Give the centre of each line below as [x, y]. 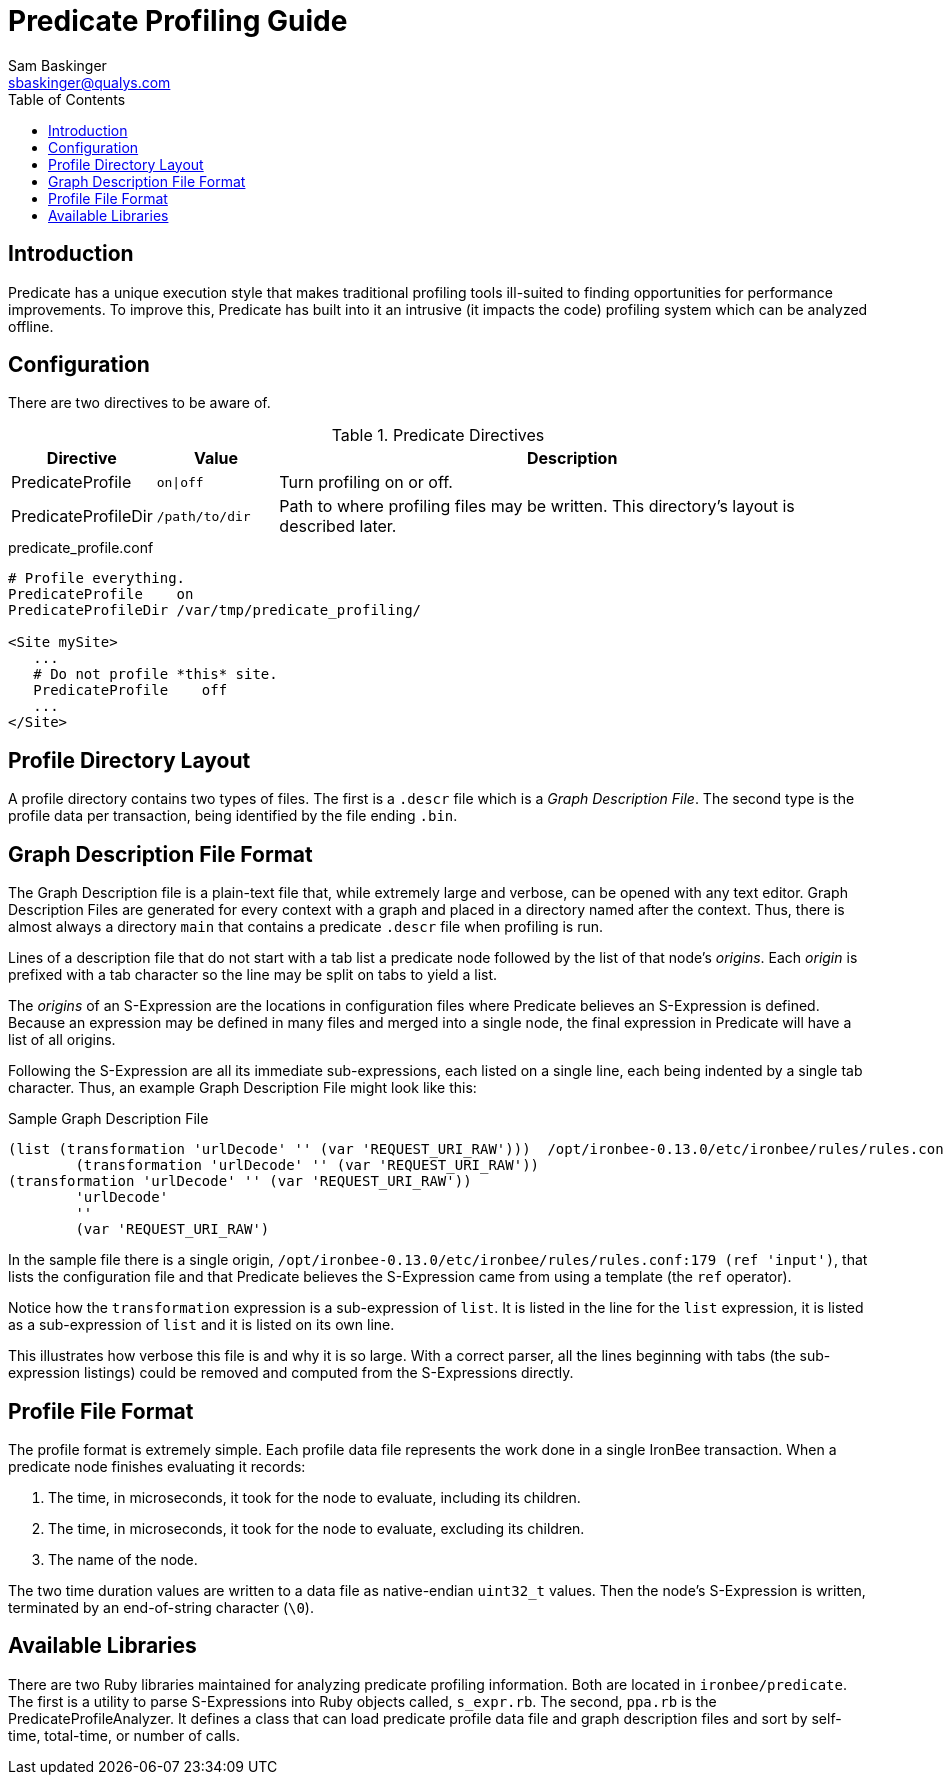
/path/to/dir [203, 516]
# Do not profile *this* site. [155, 674]
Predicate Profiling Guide [178, 21]
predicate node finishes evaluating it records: [157, 1466]
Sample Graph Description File [108, 1119]
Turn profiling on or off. [366, 482]
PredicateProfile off [130, 690]
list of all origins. [62, 1040]
